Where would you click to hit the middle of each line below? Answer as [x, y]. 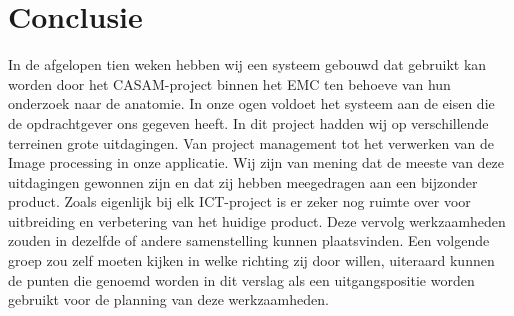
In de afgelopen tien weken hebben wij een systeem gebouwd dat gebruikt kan [247, 64]
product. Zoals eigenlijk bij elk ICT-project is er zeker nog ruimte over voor [239, 201]
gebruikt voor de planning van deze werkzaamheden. [168, 299]
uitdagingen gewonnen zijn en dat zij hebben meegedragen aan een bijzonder [243, 181]
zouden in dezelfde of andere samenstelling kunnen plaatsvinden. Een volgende [249, 240]
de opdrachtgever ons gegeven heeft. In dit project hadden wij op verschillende [248, 122]
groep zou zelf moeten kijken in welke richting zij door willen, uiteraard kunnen [251, 260]
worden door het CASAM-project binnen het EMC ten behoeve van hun [229, 83]
